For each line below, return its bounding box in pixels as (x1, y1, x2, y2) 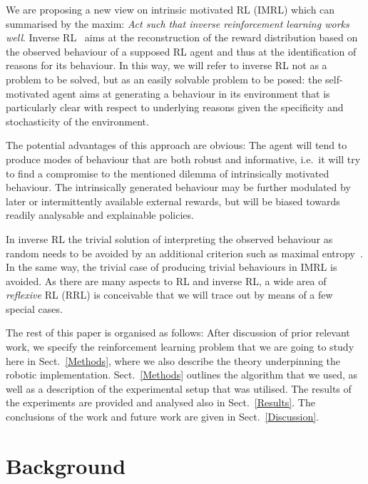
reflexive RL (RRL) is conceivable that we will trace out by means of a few (6, 287, 333, 302)
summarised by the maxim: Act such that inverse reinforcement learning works (6, 16, 349, 31)
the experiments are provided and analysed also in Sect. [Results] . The (6, 395, 315, 410)
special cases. (6, 301, 63, 316)
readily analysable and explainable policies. (6, 207, 194, 222)
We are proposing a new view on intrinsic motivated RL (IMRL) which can (6, 2, 335, 16)
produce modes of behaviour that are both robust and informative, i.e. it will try (6, 151, 361, 166)
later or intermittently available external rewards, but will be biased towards (6, 193, 340, 208)
